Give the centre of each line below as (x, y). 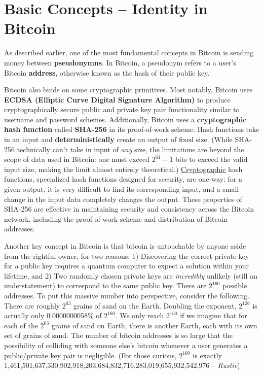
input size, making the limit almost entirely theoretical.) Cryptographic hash (123, 169)
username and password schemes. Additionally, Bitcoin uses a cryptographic (125, 119)
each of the (21, 325)
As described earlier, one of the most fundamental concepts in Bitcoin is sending (129, 53)
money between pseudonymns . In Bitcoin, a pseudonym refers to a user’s (120, 62)
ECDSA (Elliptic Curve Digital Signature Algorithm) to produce (117, 99)
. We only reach (140, 315)
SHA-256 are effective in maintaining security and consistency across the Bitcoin (129, 209)
